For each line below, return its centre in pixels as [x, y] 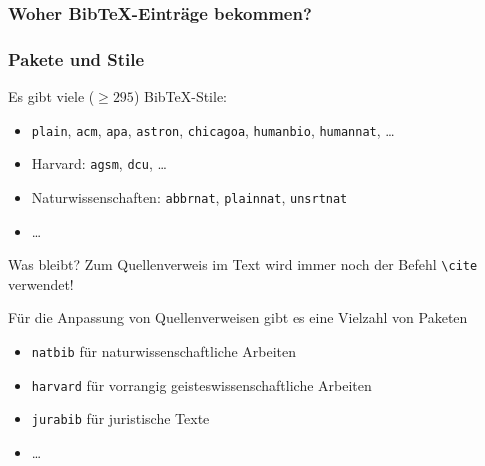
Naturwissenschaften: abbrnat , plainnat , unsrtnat [189, 196]
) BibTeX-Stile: [180, 96]
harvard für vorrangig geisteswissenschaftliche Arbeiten [201, 384]
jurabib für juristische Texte [120, 418]
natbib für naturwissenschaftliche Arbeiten [164, 351]
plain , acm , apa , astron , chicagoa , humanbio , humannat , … [213, 129]
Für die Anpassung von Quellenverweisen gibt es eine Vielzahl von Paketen [238, 317]
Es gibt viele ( [51, 96]
